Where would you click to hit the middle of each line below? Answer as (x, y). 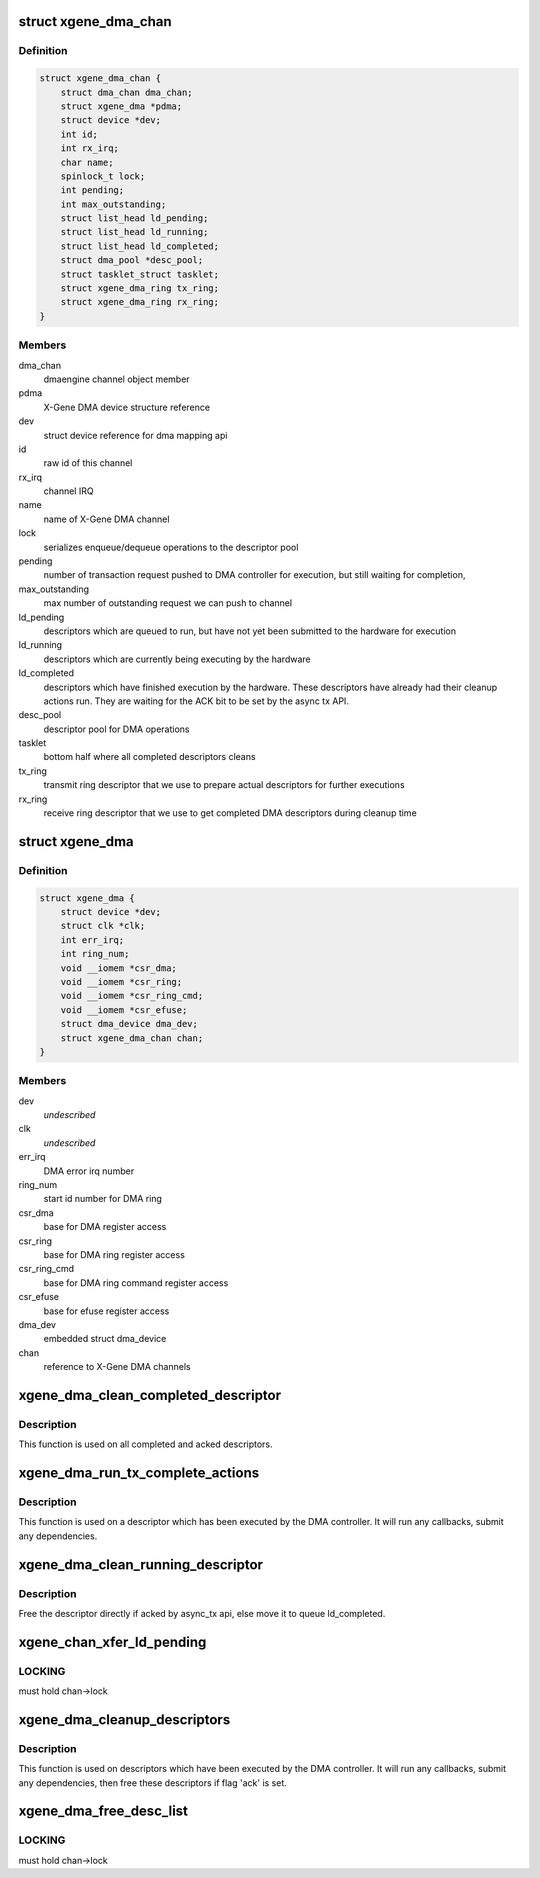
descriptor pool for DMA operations (116, 729)
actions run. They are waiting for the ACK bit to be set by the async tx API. (196, 701)
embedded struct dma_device (105, 1339)
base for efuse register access (106, 1311)
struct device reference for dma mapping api (135, 435)
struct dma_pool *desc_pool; (132, 260)
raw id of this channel (88, 463)
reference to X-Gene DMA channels (117, 1367)
